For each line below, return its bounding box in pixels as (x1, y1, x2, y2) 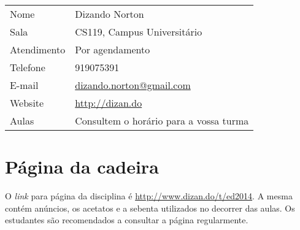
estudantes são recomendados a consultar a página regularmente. (5, 213, 248, 226)
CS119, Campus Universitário (75, 25, 202, 39)
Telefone (10, 60, 45, 74)
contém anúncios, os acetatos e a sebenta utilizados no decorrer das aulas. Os (5, 201, 295, 214)
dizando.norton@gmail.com (75, 78, 191, 92)
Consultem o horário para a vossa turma (75, 113, 249, 128)
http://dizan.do (75, 96, 142, 110)
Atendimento (10, 42, 66, 56)
